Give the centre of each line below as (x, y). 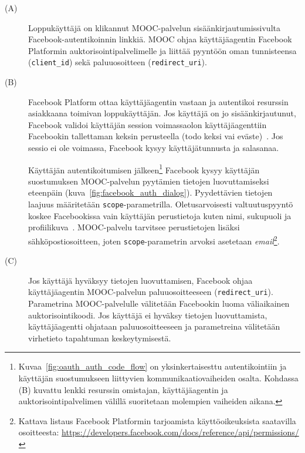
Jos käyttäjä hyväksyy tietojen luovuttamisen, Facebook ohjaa (140, 280)
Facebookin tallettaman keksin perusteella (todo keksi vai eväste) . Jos (156, 136)
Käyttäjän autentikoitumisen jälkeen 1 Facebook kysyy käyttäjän (144, 169)
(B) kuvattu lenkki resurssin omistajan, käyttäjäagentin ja (123, 389)
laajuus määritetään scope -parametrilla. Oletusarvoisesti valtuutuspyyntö (161, 204)
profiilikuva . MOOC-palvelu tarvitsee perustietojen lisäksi (134, 227)
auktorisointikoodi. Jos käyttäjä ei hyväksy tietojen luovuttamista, (148, 315)
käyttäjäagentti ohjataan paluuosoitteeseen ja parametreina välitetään (154, 326)
